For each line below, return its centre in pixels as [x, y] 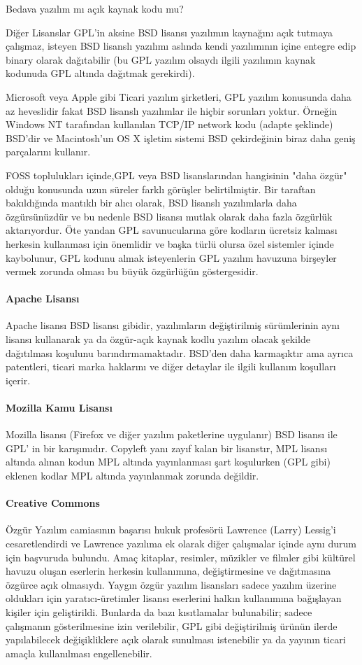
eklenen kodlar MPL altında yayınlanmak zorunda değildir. [132, 476]
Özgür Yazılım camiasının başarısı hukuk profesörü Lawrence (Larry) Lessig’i [171, 530]
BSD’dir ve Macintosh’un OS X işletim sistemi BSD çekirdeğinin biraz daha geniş [181, 138]
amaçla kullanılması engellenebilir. [79, 653]
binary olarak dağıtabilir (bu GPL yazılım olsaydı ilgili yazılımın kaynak [161, 59]
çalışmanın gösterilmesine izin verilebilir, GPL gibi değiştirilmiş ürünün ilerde [172, 625]
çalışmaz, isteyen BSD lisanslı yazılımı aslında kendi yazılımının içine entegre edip [181, 46]
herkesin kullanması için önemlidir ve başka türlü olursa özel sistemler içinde [170, 243]
